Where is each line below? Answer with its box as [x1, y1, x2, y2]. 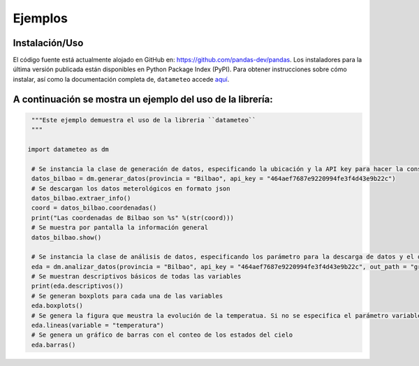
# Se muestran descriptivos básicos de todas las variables [31, 272, 242, 281]
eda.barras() [31, 341, 76, 349]
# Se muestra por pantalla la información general [31, 224, 209, 232]
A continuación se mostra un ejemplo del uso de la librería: [13, 93, 273, 105]
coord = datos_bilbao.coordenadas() [31, 204, 157, 212]
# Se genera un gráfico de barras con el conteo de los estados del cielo [31, 331, 293, 339]
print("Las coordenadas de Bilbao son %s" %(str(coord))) [31, 214, 234, 221]
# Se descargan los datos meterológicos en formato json [31, 184, 230, 192]
